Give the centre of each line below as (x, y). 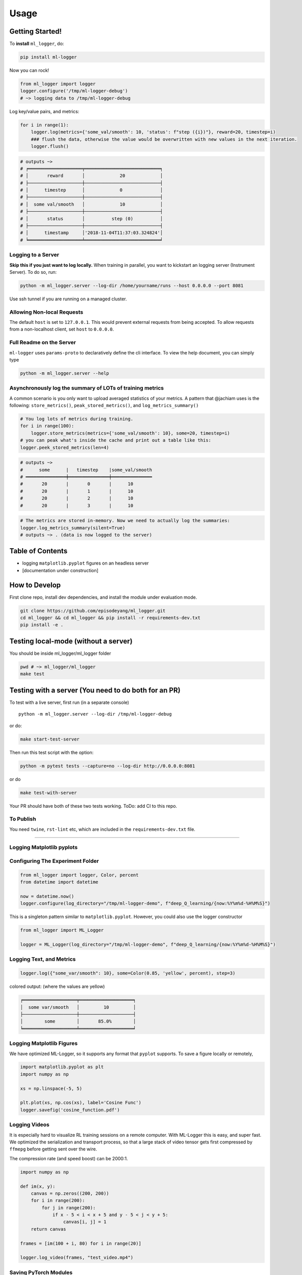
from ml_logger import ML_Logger (62, 930)
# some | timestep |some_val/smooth (86, 470)
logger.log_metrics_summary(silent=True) (73, 528)
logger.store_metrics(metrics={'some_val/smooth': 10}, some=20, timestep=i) (131, 433)
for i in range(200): (58, 1201)
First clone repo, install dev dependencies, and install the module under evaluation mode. (103, 597)
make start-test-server (50, 739)
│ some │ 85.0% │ (78, 1022)
